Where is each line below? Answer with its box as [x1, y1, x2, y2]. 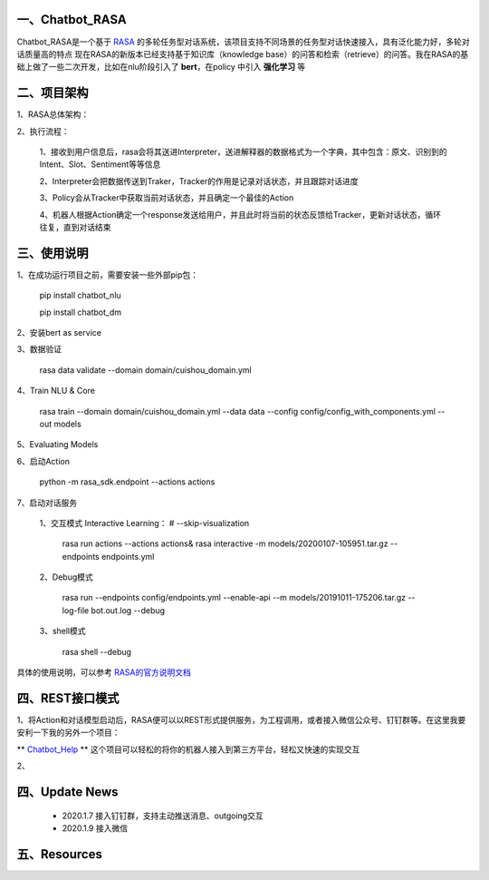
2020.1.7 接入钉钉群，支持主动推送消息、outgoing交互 [62, 810, 264, 821]
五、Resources [16, 846, 103, 862]
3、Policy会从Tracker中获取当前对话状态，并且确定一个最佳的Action [39, 192, 294, 203]
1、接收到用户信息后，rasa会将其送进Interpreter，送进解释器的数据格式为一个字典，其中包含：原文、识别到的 [39, 146, 447, 157]
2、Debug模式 [39, 572, 94, 582]
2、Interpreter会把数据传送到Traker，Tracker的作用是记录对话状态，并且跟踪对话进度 [39, 175, 359, 186]
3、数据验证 [16, 344, 62, 355]
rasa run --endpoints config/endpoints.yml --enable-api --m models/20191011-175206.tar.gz [62, 592, 407, 603]
